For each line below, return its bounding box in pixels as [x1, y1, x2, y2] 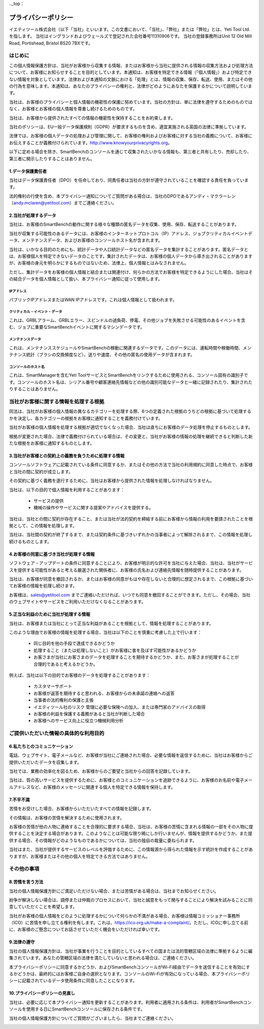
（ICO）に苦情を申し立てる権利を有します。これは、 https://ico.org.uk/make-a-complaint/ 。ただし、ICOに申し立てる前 [9, 920, 249, 926]
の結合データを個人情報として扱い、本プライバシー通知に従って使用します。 [9, 276, 163, 282]
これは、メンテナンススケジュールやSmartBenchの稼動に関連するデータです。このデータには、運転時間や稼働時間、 [9, 345, 243, 351]
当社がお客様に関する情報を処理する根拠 [9, 398, 105, 405]
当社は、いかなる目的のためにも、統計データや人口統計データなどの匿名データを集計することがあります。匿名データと [9, 246, 249, 252]
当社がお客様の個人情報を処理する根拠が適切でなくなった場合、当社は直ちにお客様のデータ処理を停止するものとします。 [9, 424, 253, 430]
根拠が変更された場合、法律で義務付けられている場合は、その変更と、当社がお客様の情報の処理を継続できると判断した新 [9, 433, 253, 439]
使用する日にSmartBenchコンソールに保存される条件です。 [26, 1006, 145, 1012]
